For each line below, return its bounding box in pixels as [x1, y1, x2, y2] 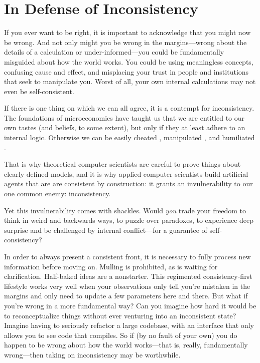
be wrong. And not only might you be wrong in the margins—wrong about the [4, 37, 247, 47]
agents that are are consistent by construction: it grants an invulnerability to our [4, 178, 253, 189]
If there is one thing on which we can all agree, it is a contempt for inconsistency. [4, 103, 254, 113]
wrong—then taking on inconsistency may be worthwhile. [4, 349, 181, 359]
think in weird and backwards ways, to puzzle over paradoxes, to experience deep [4, 215, 254, 225]
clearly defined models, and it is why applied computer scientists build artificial [4, 168, 248, 179]
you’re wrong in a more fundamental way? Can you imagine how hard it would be [4, 300, 256, 310]
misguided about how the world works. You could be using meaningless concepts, [4, 56, 253, 67]
